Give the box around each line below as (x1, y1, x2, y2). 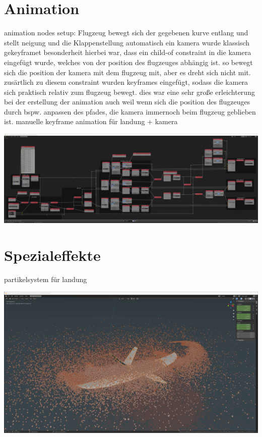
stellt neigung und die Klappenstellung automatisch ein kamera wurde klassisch (4, 37, 250, 47)
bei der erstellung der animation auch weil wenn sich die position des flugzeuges (4, 96, 250, 107)
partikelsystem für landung (4, 274, 87, 284)
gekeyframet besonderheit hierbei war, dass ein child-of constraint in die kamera (4, 47, 251, 58)
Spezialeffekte (4, 245, 101, 265)
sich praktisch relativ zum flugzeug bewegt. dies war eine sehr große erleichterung (4, 86, 255, 97)
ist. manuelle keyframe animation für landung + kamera (4, 116, 178, 127)
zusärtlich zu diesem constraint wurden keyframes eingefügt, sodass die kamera (4, 77, 248, 87)
